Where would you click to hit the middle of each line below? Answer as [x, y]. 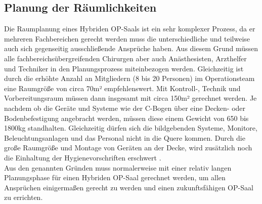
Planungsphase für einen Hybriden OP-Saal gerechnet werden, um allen [115, 177]
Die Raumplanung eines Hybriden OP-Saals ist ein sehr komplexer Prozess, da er [130, 29]
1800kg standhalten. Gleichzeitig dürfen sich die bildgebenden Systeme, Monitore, [131, 128]
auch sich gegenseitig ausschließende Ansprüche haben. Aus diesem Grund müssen [131, 48]
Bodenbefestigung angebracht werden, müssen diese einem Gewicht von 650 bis [126, 118]
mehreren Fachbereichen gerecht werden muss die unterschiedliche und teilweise [127, 38]
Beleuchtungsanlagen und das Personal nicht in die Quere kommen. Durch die [125, 137]
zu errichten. [24, 197]
